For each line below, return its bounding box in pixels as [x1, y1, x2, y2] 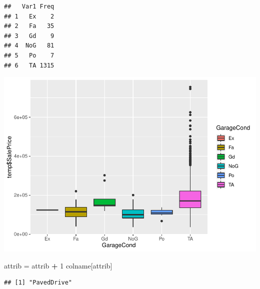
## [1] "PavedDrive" [4, 279, 72, 286]
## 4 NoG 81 [4, 42, 54, 49]
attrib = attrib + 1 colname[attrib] [4, 260, 112, 270]
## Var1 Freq [4, 3, 54, 10]
